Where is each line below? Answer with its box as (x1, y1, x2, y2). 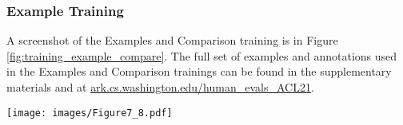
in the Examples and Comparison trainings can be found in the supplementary (6, 63, 392, 80)
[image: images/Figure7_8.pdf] (6, 107, 173, 119)
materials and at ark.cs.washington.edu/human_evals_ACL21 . (6, 79, 314, 95)
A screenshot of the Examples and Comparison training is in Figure (6, 32, 338, 49)
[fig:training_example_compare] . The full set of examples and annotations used (6, 47, 397, 64)
